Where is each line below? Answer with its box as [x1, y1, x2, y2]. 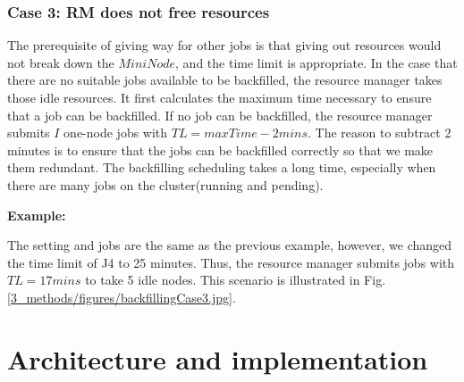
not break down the [7, 53, 114, 71]
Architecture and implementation [7, 340, 428, 377]
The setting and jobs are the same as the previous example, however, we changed [7, 236, 452, 254]
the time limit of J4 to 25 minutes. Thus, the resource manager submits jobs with [7, 253, 455, 271]
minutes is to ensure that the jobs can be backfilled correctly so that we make [7, 140, 434, 159]
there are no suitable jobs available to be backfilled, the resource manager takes [7, 71, 443, 89]
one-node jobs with [63, 123, 168, 142]
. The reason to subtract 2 [307, 123, 451, 142]
